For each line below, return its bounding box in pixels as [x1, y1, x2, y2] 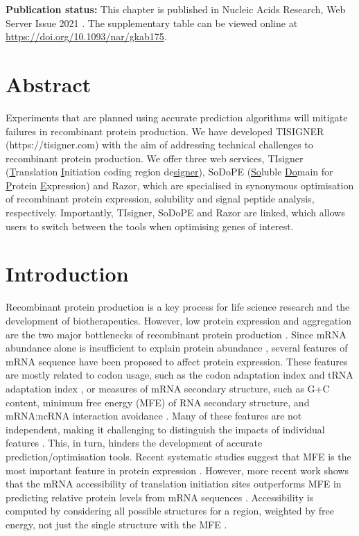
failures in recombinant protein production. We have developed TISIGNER [6, 123, 324, 138]
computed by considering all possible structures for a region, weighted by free [6, 503, 334, 518]
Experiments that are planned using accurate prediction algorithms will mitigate [6, 110, 348, 124]
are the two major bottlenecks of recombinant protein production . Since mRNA [6, 327, 347, 341]
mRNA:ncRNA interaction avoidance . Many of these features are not [6, 408, 302, 423]
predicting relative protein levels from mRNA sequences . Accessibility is [6, 490, 314, 504]
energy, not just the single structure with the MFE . [6, 517, 227, 531]
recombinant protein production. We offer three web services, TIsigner [6, 150, 304, 165]
